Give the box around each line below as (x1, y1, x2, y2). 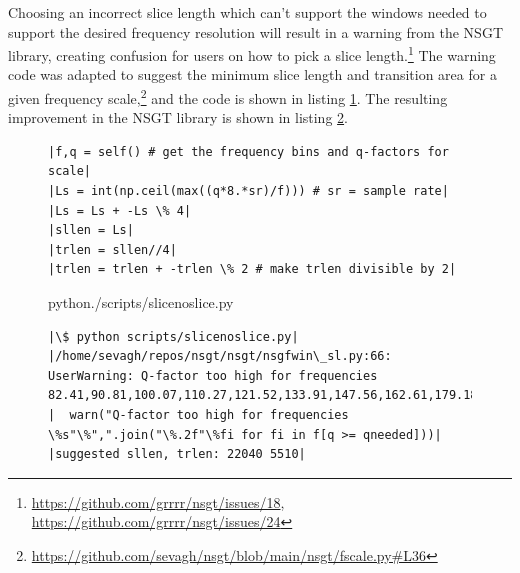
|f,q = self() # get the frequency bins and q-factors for (48, 144, 449, 159)
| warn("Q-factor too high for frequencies (48, 408, 349, 422)
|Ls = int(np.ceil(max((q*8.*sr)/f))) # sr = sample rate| (48, 184, 449, 199)
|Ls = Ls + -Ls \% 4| (48, 203, 192, 218)
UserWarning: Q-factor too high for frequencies (48, 368, 378, 383)
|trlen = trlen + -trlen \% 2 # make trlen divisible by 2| (48, 262, 457, 277)
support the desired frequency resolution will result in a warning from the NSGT (8, 21, 503, 42)
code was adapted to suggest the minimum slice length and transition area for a (8, 64, 497, 85)
